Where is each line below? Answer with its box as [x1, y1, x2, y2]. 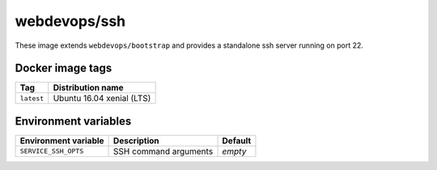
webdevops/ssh [15, 12, 126, 30]
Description [113, 134, 159, 146]
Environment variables [15, 114, 132, 128]
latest [19, 94, 45, 103]
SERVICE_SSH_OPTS [19, 147, 84, 155]
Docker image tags [15, 62, 112, 75]
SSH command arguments [113, 146, 214, 157]
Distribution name [53, 82, 124, 93]
